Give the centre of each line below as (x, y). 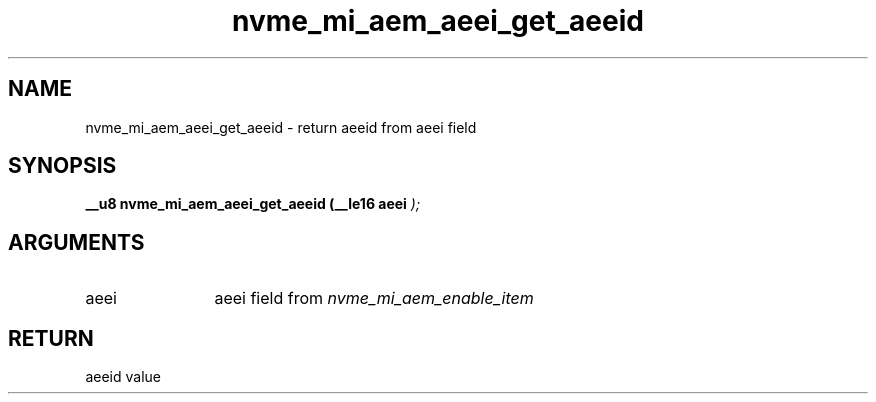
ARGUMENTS (76, 242)
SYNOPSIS (62, 166)
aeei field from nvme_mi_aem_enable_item (374, 298)
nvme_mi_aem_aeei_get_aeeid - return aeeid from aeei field (281, 127)
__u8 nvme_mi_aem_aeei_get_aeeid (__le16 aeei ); (253, 204)
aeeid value (123, 377)
